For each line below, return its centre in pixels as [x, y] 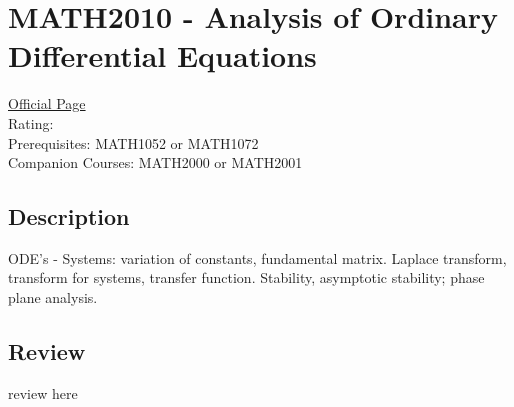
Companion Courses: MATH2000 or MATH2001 [155, 162]
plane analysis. [53, 297]
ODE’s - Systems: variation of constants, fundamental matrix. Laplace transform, [257, 257]
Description [69, 216]
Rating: [31, 122]
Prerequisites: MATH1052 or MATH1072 [133, 142]
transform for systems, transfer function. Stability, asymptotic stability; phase [246, 277]
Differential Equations [162, 55]
